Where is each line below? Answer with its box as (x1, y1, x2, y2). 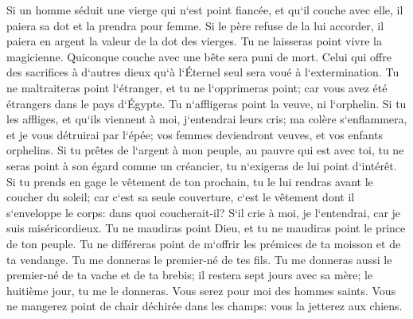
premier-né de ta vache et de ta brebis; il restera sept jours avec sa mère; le (6, 266, 373, 283)
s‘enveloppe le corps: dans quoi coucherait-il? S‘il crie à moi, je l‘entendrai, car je (6, 204, 401, 220)
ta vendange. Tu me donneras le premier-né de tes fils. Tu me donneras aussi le (6, 251, 392, 267)
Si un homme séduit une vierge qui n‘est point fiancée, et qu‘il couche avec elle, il (6, 2, 403, 18)
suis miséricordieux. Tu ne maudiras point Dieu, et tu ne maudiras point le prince (6, 220, 406, 236)
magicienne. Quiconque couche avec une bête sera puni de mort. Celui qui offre (6, 48, 392, 64)
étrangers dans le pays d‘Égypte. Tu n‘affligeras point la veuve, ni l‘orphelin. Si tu (6, 95, 407, 111)
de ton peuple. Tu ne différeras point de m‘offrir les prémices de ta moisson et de (6, 235, 401, 251)
